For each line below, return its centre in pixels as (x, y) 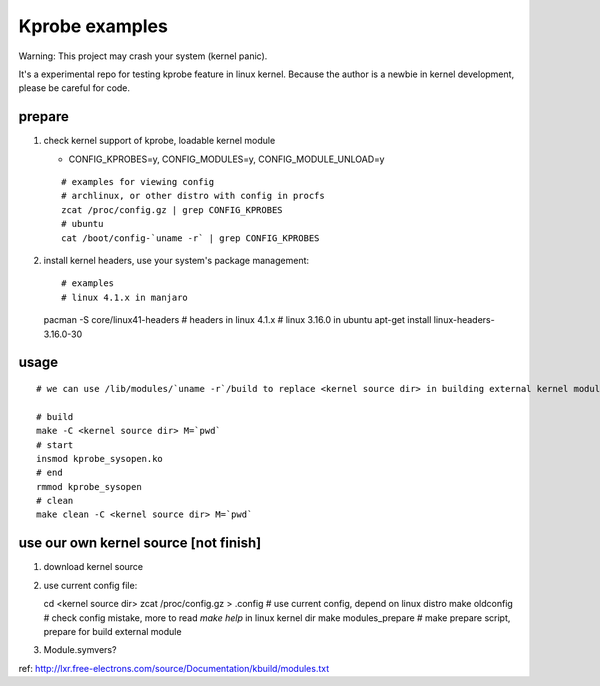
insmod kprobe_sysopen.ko (100, 458)
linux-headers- (464, 320)
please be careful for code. (74, 88)
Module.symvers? (80, 650)
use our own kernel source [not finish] (140, 543)
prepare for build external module (112, 631)
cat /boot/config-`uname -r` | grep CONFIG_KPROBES (190, 238)
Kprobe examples (93, 26)
